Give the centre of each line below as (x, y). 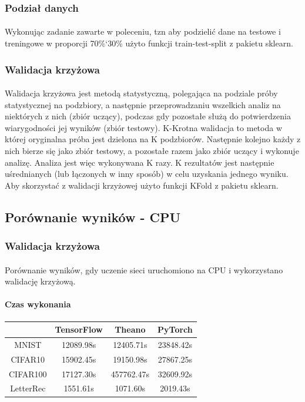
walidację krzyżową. (40, 281)
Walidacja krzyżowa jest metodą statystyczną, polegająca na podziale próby (141, 93)
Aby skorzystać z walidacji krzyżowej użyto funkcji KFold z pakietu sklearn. (142, 185)
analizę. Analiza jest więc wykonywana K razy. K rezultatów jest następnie (140, 162)
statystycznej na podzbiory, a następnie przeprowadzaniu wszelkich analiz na (143, 104)
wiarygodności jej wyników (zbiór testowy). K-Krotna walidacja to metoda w (143, 127)
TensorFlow (79, 329)
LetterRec (28, 388)
